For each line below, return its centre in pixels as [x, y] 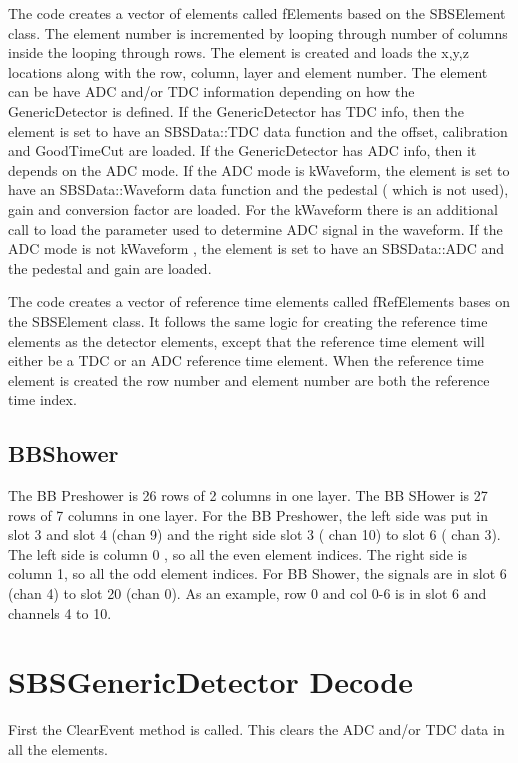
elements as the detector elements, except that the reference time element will [246, 340]
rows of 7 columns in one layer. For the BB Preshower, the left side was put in [248, 514]
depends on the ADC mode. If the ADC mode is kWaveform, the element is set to [259, 169]
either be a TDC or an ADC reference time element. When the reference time [246, 360]
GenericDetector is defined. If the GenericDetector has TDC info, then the [236, 110]
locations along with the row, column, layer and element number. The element [248, 71]
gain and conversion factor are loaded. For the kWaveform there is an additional [253, 208]
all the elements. [58, 748]
